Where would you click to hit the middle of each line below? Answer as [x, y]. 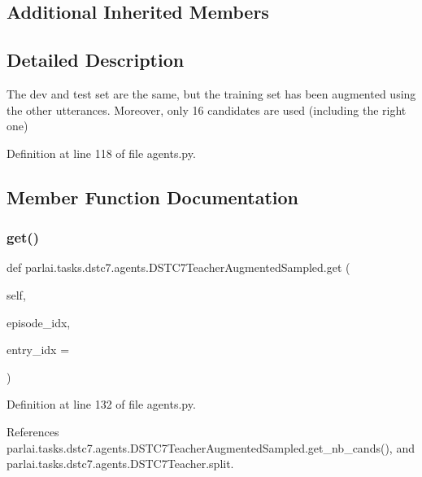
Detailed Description [96, 60]
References [33, 431]
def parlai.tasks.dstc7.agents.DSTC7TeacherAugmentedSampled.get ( [178, 267]
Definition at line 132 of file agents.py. [101, 404]
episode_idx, [39, 322]
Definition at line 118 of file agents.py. [101, 153]
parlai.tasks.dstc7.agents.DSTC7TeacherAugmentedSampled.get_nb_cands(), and [211, 447]
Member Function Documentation [153, 197]
